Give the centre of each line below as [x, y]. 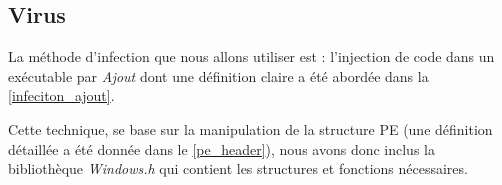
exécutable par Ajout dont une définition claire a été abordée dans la [218, 75]
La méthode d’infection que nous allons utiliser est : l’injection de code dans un [251, 56]
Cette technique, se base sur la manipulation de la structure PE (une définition [250, 128]
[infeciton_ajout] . [61, 95]
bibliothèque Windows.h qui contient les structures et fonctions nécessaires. [238, 168]
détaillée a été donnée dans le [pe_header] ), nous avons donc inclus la [221, 148]
